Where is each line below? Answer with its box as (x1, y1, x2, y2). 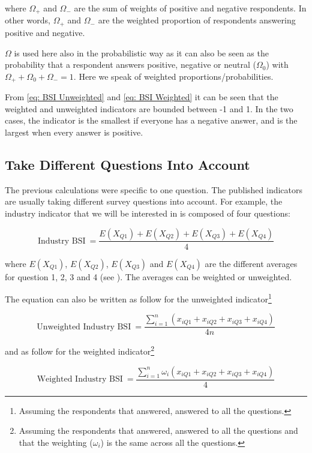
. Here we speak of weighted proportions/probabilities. (73, 70, 274, 82)
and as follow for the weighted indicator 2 (5, 343, 155, 358)
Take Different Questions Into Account (5, 155, 250, 173)
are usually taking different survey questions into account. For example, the (5, 195, 283, 208)
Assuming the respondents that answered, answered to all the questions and (19, 424, 298, 437)
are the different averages (205, 257, 298, 269)
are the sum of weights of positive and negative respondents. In (74, 2, 307, 14)
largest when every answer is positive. (5, 125, 143, 138)
